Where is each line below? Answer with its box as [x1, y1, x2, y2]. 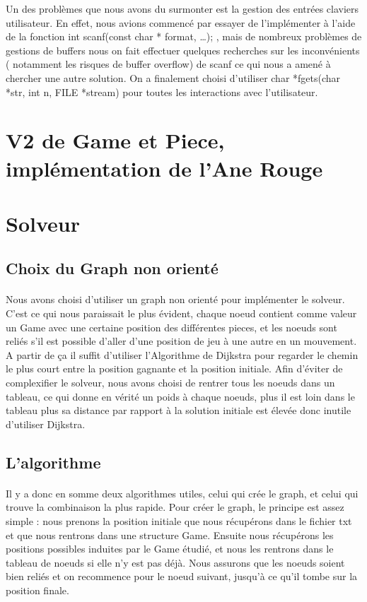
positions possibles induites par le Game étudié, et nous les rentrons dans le [6, 541, 334, 556]
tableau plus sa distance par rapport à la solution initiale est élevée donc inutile [6, 403, 351, 418]
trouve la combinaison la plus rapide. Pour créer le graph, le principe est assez [6, 500, 344, 514]
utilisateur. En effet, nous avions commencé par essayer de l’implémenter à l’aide [6, 15, 356, 30]
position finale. [6, 582, 69, 597]
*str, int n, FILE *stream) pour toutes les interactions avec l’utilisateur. [6, 84, 318, 99]
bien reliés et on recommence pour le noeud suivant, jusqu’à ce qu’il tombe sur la [6, 569, 358, 584]
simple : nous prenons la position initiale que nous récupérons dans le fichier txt [6, 513, 352, 528]
